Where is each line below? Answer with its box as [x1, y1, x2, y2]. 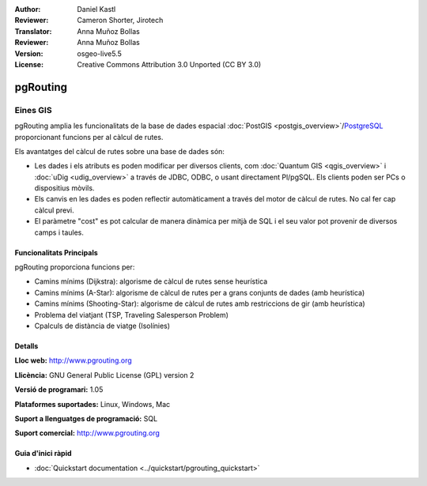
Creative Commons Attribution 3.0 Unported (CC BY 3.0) [77, 59, 262, 69]
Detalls [14, 341, 39, 351]
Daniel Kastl [77, 5, 116, 13]
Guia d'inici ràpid [14, 449, 72, 458]
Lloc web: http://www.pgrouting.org [14, 356, 132, 365]
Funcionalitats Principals [14, 247, 98, 257]
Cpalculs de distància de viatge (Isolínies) [34, 321, 170, 330]
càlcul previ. [34, 205, 74, 215]
